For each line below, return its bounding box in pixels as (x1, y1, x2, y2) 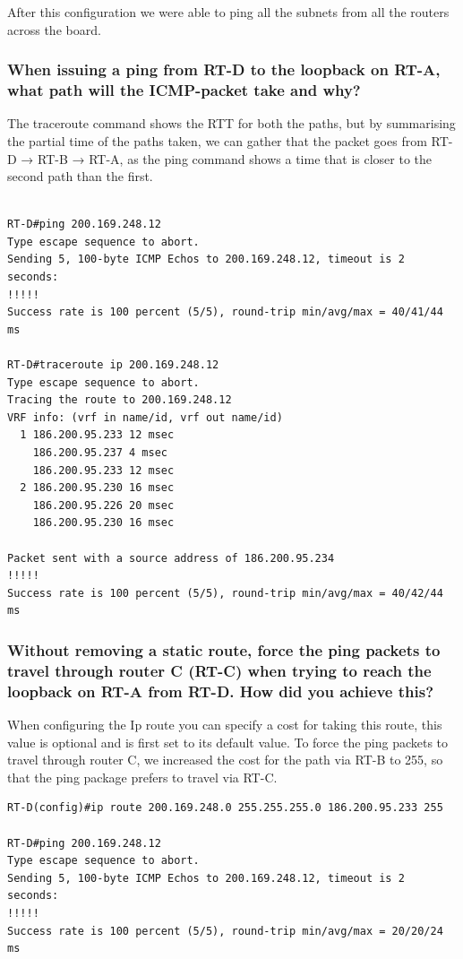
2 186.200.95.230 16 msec (20, 481, 175, 495)
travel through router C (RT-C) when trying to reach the (7, 659, 432, 681)
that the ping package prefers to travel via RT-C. (7, 767, 278, 786)
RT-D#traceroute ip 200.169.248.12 (7, 359, 219, 372)
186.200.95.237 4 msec (32, 446, 167, 460)
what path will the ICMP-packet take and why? (7, 79, 361, 101)
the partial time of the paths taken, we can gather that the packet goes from (7, 131, 427, 150)
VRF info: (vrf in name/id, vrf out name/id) (7, 410, 283, 424)
